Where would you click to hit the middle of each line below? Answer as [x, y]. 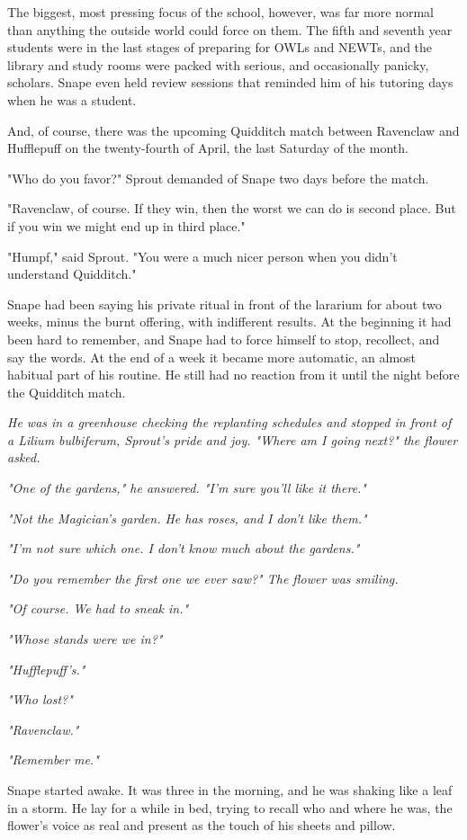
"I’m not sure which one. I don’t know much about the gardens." [184, 548]
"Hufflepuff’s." [46, 669]
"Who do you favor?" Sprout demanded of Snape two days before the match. [218, 178]
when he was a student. [72, 99]
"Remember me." [53, 760]
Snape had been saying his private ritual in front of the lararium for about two [225, 304]
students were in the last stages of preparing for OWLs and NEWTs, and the [220, 47]
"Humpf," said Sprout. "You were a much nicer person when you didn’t [202, 256]
